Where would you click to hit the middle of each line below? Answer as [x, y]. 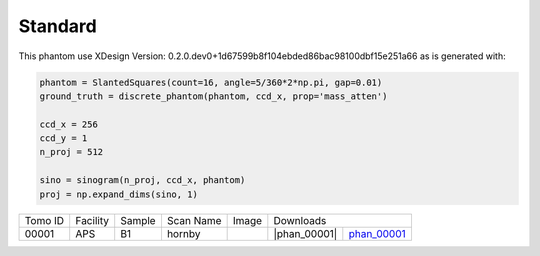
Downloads [300, 220]
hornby [183, 233]
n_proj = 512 [71, 152]
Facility [92, 220]
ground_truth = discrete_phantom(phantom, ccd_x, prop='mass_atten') [213, 96]
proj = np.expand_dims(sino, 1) [119, 194]
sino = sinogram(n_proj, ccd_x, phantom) [142, 180]
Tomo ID [44, 220]
